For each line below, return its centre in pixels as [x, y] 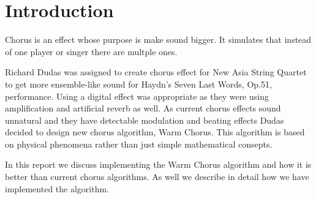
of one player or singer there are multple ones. [91, 51]
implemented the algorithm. [57, 188]
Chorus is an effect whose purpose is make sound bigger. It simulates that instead [158, 39]
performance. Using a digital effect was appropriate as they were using [137, 96]
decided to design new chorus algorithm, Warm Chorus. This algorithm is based [155, 132]
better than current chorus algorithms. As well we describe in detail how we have [157, 177]
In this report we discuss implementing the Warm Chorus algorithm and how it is [158, 164]
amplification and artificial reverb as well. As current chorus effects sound [143, 108]
